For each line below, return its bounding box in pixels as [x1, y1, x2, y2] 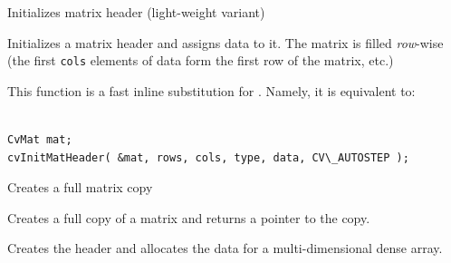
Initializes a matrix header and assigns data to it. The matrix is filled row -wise [7, 33, 444, 52]
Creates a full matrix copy [7, 178, 153, 197]
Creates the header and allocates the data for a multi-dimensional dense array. [7, 239, 443, 258]
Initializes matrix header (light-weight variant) [7, 3, 265, 21]
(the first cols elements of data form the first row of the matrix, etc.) [7, 51, 394, 70]
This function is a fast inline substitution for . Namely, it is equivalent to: [7, 81, 416, 100]
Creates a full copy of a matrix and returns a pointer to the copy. [7, 208, 370, 227]
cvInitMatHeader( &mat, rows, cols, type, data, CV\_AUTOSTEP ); [7, 151, 409, 164]
